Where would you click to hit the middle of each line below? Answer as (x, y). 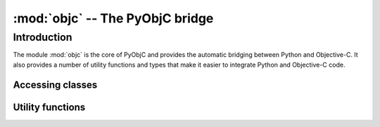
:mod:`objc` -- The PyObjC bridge (113, 18)
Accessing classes (55, 85)
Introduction (43, 37)
